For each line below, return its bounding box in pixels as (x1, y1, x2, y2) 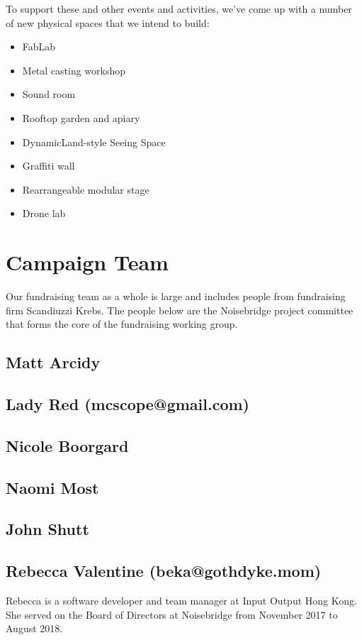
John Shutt (6, 518, 89, 540)
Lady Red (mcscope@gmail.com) (6, 393, 249, 415)
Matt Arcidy (6, 351, 101, 373)
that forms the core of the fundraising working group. (6, 316, 238, 331)
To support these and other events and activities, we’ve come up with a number (6, 1, 352, 16)
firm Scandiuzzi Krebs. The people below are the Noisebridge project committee (6, 302, 353, 317)
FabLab (22, 39, 56, 54)
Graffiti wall (22, 158, 75, 173)
